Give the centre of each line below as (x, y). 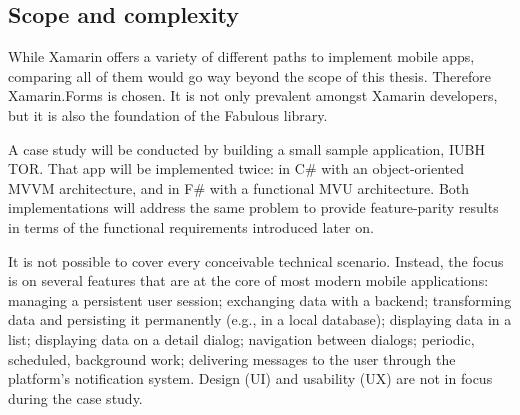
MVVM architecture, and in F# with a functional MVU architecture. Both (239, 187)
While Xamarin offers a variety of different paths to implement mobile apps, (241, 56)
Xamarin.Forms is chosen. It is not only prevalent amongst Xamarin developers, (253, 95)
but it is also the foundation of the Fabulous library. (168, 114)
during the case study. (75, 397)
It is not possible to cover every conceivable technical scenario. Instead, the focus (256, 260)
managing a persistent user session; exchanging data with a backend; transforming (260, 299)
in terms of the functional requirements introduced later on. (191, 226)
